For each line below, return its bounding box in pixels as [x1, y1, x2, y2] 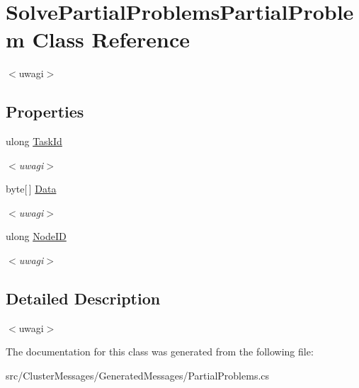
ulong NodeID [6, 229, 67, 244]
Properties [6, 101, 84, 122]
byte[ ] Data [6, 181, 57, 196]
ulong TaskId [6, 134, 62, 149]
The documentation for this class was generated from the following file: [6, 344, 314, 359]
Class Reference [32, 25, 190, 54]
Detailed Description [6, 287, 161, 309]
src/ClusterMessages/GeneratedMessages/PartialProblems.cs [6, 368, 270, 383]
